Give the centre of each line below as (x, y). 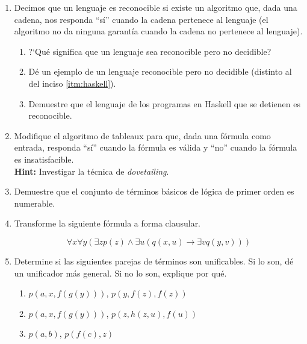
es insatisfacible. (44, 159)
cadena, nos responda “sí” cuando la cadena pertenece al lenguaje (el (141, 19)
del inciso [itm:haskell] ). (72, 83)
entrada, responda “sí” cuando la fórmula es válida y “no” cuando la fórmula (156, 147)
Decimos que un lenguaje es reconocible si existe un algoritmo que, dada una (156, 7)
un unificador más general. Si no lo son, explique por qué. (120, 273)
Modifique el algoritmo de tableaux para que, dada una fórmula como (142, 135)
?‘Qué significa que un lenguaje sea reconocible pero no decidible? (150, 51)
